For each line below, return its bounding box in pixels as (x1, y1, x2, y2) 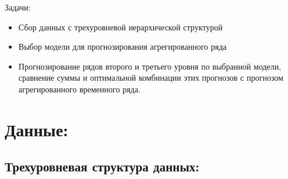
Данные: (5, 117, 68, 141)
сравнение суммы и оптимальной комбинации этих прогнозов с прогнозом (18, 71, 283, 84)
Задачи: (5, 1, 31, 13)
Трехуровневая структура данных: (5, 157, 200, 175)
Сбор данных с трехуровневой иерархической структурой (18, 20, 223, 33)
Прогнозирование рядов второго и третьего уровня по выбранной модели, (18, 60, 282, 72)
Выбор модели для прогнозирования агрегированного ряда (18, 40, 227, 53)
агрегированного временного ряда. (18, 82, 141, 95)
